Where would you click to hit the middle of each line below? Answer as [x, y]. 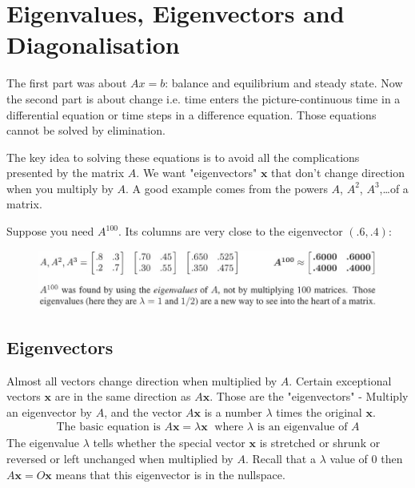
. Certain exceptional [340, 380]
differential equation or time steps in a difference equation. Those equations [192, 114]
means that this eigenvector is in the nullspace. [170, 474]
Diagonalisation [93, 44]
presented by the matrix [66, 173]
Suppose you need [50, 231]
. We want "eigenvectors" [197, 173]
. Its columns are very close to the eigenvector [231, 231]
